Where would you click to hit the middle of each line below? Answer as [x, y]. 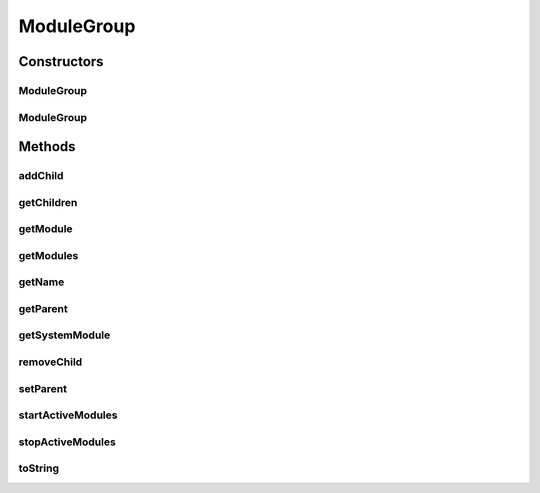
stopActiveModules [67, 442]
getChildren [48, 202]
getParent [43, 308]
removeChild [50, 362]
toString [39, 468]
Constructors [61, 61]
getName [41, 282]
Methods [47, 146]
